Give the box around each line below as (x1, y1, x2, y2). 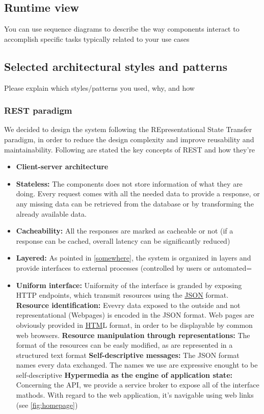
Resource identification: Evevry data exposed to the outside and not (16, 299, 241, 310)
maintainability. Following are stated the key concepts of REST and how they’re (4, 144, 255, 154)
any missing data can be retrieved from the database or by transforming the (16, 198, 254, 209)
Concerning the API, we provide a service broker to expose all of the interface (16, 379, 259, 390)
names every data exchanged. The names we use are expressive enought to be (16, 359, 258, 370)
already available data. (16, 208, 87, 219)
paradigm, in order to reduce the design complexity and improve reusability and (4, 134, 254, 144)
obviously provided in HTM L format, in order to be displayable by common (16, 319, 253, 330)
